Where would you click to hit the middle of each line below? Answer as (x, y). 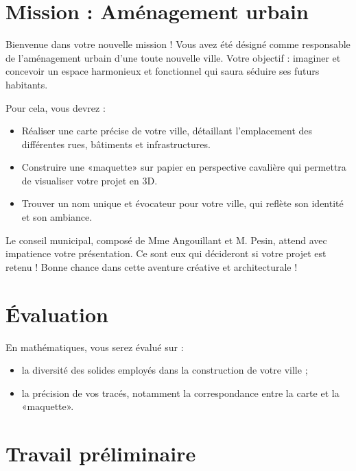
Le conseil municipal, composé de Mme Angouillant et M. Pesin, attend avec (166, 240)
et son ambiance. (57, 217)
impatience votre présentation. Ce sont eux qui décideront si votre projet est (166, 253)
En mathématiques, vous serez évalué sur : (95, 347)
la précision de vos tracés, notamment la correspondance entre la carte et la (180, 392)
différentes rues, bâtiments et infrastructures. (116, 144)
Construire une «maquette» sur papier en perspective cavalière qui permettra (184, 167)
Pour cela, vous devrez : (56, 107)
